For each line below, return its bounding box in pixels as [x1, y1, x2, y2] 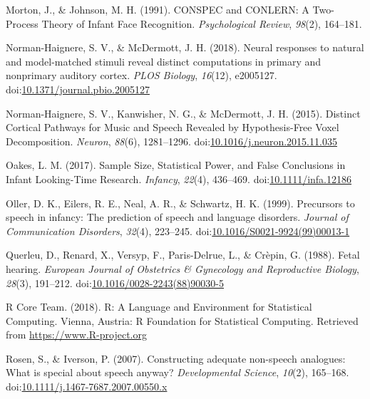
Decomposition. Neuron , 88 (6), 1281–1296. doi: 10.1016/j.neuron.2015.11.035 [6, 133, 337, 148]
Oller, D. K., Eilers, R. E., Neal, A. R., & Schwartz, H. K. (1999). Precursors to [6, 195, 355, 210]
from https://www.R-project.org [6, 327, 147, 342]
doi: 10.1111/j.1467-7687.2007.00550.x [6, 379, 168, 394]
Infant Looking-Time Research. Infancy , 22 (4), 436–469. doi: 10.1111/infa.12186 [6, 171, 351, 186]
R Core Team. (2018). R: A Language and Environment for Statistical [6, 299, 312, 314]
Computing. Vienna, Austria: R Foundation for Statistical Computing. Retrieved [6, 313, 359, 328]
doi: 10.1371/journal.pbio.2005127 [6, 81, 150, 96]
